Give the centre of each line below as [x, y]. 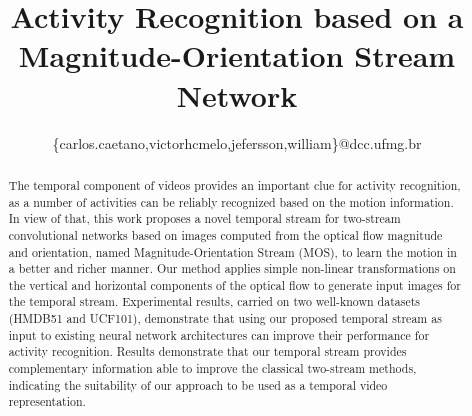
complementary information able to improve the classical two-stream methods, [212, 368]
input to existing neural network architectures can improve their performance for [219, 334]
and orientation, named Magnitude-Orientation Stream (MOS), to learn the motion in [232, 251]
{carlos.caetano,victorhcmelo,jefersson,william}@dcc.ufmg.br [237, 142]
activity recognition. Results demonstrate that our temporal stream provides [207, 351]
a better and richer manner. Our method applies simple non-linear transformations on [232, 268]
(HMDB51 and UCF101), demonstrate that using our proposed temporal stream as [225, 318]
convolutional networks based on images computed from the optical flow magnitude [225, 234]
